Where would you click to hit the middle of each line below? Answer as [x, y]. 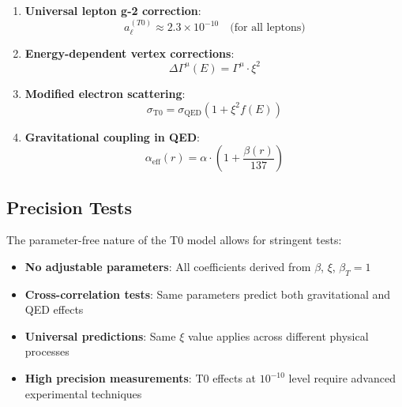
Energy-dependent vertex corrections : [130, 53]
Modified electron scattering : [105, 93]
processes [47, 351]
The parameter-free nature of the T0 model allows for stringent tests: [174, 240]
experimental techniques [83, 393]
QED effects [54, 309]
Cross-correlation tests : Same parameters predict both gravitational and [208, 294]
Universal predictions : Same [100, 335]
